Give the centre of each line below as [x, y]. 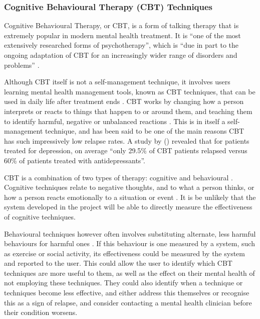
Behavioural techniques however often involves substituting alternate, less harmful [130, 233]
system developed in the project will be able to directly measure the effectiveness [128, 207]
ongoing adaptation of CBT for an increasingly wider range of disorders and [121, 55]
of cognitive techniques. [40, 216]
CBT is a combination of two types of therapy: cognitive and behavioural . [119, 177]
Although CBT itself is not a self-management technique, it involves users [117, 82]
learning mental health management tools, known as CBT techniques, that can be [130, 91]
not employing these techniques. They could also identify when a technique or [123, 283]
